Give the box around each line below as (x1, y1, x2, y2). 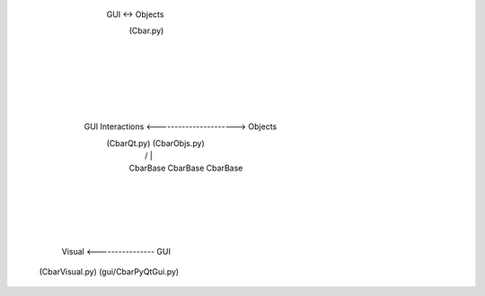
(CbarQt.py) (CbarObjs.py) (106, 137, 206, 148)
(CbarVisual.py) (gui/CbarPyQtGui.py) (39, 266, 180, 277)
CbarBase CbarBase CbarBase (128, 162, 243, 174)
